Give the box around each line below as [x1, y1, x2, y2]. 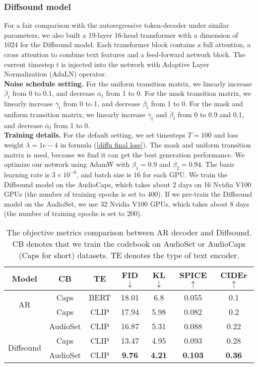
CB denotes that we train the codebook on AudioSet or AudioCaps [12, 237, 246, 249]
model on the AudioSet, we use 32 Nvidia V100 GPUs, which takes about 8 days [4, 198, 250, 209]
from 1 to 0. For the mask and [151, 98, 243, 109]
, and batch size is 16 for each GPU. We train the [76, 169, 228, 179]
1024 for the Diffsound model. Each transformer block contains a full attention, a [4, 39, 251, 50]
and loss [213, 130, 239, 140]
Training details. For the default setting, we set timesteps [4, 130, 186, 140]
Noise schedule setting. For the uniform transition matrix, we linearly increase [4, 78, 252, 88]
